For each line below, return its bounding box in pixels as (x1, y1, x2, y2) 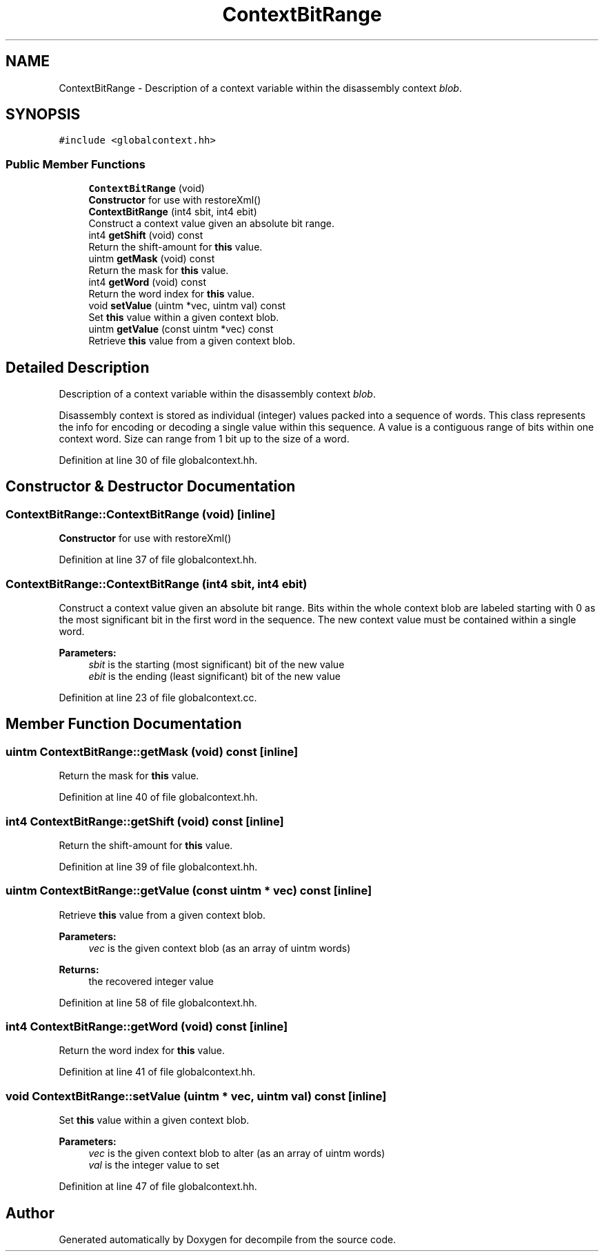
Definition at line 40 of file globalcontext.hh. (59, 791, 258, 803)
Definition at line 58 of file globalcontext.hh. (59, 996, 257, 1008)
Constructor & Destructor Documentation (6, 478, 296, 496)
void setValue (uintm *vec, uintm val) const (88, 300, 286, 312)
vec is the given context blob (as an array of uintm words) (88, 942, 351, 954)
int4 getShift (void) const (88, 229, 203, 242)
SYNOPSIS (6, 106, 81, 124)
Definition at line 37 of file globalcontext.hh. (59, 554, 257, 566)
